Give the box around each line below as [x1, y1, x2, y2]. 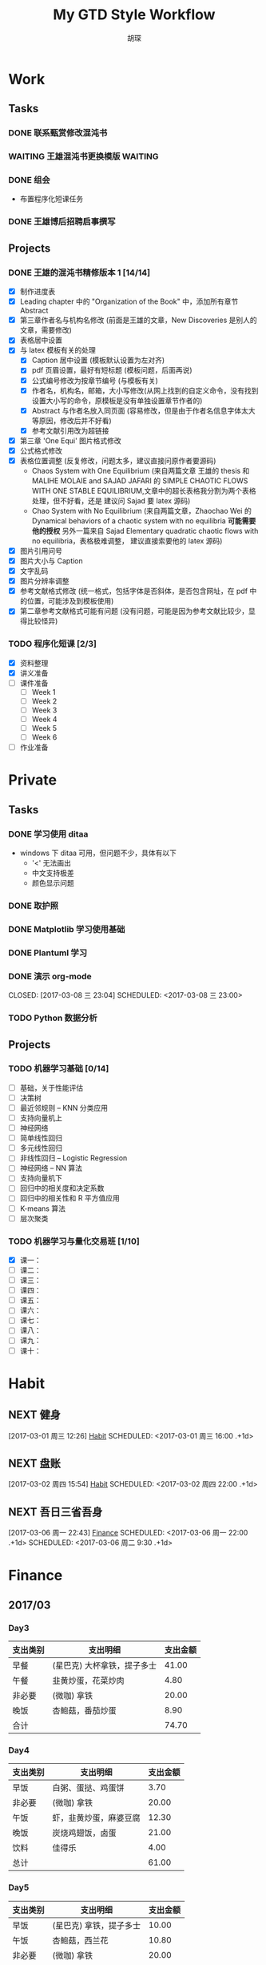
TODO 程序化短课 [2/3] [8, 639, 97, 650]
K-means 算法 [19, 1204, 66, 1213]
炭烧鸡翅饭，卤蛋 [52, 1827, 117, 1838]
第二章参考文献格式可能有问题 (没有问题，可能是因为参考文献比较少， [19, 607, 249, 616]
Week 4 [31, 715, 58, 724]
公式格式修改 [19, 446, 62, 455]
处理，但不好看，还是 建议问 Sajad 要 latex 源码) [31, 495, 191, 506]
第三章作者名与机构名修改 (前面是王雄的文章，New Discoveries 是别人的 [19, 315, 257, 325]
